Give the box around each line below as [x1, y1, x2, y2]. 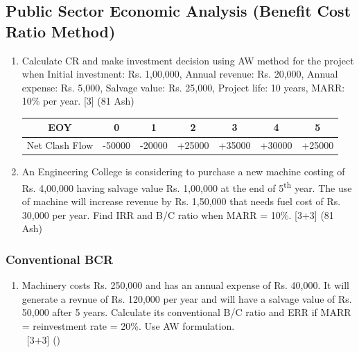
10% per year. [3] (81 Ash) [21, 94, 134, 108]
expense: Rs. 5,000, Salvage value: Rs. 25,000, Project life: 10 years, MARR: [21, 80, 345, 94]
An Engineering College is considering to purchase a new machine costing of [21, 164, 345, 179]
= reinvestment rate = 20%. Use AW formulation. [21, 319, 235, 333]
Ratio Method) [6, 20, 116, 42]
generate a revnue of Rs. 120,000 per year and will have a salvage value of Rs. [21, 291, 352, 306]
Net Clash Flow [26, 138, 94, 152]
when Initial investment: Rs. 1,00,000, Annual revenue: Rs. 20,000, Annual [21, 67, 338, 81]
